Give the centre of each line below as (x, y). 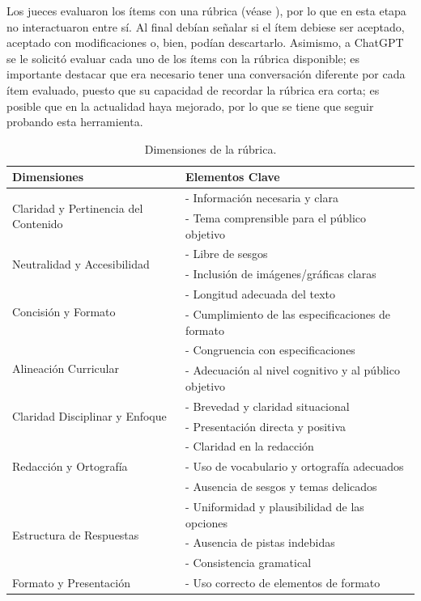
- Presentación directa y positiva (266, 426)
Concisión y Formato (64, 312)
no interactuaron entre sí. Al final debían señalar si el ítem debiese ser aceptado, (206, 26)
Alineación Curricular (66, 368)
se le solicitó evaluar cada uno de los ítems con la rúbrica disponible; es (183, 58)
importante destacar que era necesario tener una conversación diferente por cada (206, 74)
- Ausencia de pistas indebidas (260, 542)
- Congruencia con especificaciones (270, 350)
